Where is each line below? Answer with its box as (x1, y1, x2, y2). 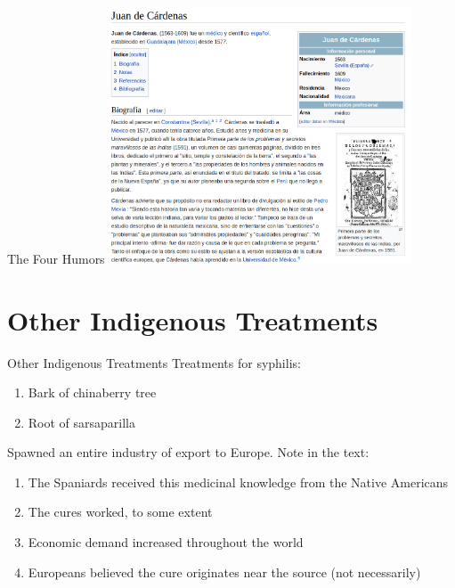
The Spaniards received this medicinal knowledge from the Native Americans (28, 472, 449, 491)
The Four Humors (7, 249, 105, 267)
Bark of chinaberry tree (28, 383, 157, 402)
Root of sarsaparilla (28, 412, 136, 431)
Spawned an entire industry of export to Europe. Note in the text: (7, 443, 370, 461)
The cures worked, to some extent (28, 502, 213, 521)
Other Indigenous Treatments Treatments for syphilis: (7, 353, 301, 372)
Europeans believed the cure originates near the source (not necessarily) (28, 562, 421, 581)
